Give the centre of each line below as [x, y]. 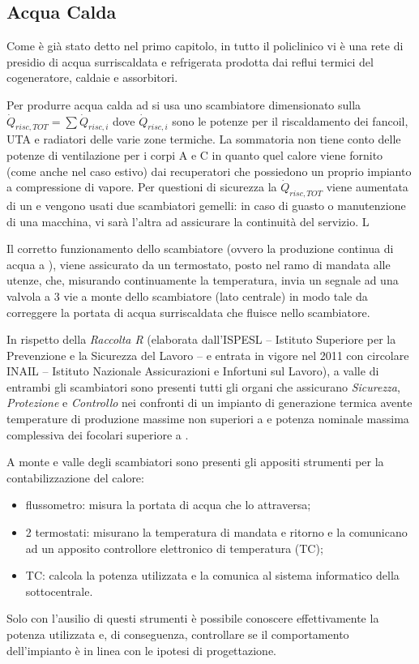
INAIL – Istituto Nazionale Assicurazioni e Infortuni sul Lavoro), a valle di [193, 371]
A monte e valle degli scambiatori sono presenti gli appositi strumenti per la [195, 462]
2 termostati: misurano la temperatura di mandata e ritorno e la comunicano [216, 532]
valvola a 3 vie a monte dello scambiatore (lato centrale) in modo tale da [187, 296]
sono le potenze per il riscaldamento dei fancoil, [290, 120]
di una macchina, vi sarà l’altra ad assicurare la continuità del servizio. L [188, 221]
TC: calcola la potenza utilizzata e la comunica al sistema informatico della [212, 575]
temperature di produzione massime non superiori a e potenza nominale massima [208, 419]
